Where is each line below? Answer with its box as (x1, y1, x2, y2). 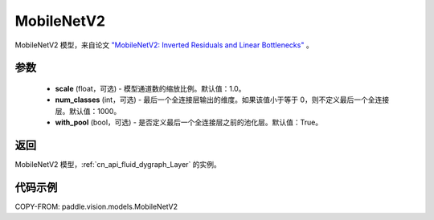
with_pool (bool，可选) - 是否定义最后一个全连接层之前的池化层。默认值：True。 (55, 117, 323, 128)
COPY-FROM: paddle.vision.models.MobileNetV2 (14, 202, 178, 211)
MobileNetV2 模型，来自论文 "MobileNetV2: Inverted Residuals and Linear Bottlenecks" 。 (14, 40, 313, 50)
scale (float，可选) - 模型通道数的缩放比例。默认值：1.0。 (55, 84, 246, 93)
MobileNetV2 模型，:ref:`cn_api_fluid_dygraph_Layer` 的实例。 (14, 160, 221, 169)
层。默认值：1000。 (55, 106, 121, 116)
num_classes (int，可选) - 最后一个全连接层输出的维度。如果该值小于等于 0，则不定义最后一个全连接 (55, 95, 390, 104)
